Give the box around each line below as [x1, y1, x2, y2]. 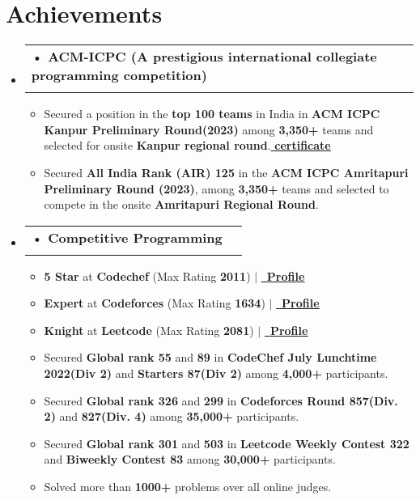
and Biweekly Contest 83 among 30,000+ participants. [44, 451, 336, 468]
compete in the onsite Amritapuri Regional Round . [44, 196, 319, 213]
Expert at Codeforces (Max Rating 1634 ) [44, 294, 265, 311]
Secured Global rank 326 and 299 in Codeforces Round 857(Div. [44, 392, 398, 409]
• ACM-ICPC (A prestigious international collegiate [31, 47, 377, 66]
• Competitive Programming [31, 227, 223, 247]
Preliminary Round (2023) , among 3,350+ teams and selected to [44, 180, 389, 197]
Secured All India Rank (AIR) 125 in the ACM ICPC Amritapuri [44, 163, 409, 180]
